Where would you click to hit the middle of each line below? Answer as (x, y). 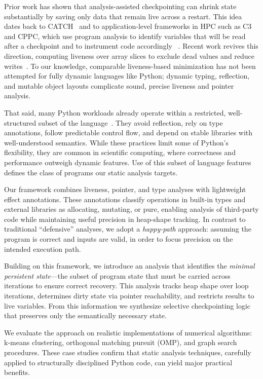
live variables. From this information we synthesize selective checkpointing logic (127, 305)
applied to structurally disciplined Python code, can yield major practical (118, 362)
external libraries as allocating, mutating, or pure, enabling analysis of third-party (131, 209)
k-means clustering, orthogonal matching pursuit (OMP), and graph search (121, 342)
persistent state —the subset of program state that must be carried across (117, 275)
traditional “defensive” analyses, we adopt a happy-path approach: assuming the (128, 229)
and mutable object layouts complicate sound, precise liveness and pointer (119, 85)
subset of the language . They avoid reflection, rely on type (130, 122)
